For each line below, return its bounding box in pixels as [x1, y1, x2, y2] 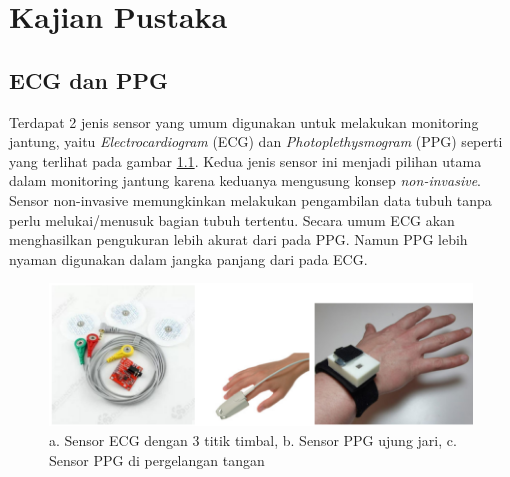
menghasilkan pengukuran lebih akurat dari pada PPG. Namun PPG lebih [9, 229, 468, 250]
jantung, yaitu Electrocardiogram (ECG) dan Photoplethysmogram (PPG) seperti [9, 131, 503, 152]
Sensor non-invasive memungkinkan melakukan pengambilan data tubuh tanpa [9, 189, 492, 210]
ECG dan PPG [9, 64, 168, 95]
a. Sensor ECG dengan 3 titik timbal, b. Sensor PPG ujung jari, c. [49, 430, 457, 451]
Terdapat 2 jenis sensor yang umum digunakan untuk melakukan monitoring [9, 111, 479, 132]
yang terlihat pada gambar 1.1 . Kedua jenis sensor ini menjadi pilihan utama [9, 150, 482, 171]
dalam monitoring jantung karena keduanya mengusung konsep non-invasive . [9, 170, 481, 191]
